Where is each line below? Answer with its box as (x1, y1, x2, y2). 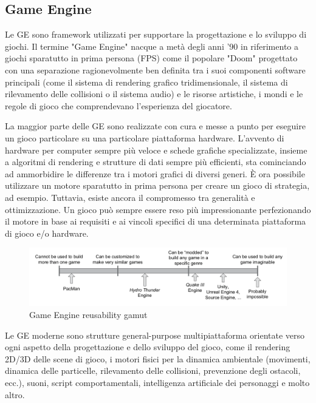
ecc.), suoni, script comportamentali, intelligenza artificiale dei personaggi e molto (5, 376, 310, 388)
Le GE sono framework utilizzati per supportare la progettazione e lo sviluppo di (5, 28, 307, 41)
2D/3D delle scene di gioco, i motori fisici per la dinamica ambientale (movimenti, (5, 352, 311, 365)
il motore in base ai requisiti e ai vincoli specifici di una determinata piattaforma (5, 215, 306, 228)
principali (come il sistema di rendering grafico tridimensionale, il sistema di (5, 75, 288, 88)
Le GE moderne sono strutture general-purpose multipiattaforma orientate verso (5, 328, 305, 341)
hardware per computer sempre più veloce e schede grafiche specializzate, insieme (5, 143, 307, 156)
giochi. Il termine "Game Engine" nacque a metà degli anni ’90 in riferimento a (5, 39, 298, 52)
